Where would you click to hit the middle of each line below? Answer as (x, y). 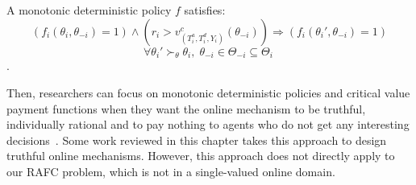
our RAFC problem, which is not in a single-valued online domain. (171, 171)
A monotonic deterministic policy (89, 10)
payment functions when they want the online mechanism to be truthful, (186, 108)
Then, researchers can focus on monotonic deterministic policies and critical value (208, 92)
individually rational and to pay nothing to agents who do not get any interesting (208, 124)
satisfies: (205, 10)
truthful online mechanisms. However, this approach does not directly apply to (201, 156)
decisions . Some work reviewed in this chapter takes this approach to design (197, 140)
